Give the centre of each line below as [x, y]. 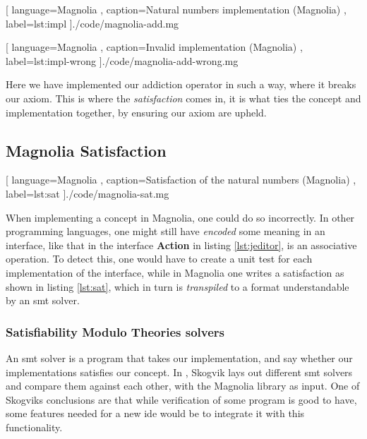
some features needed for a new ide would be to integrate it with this [155, 413]
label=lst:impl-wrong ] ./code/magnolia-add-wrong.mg [122, 60]
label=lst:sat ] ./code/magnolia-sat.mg [88, 193]
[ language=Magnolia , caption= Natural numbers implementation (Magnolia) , [176, 9]
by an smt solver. [43, 300]
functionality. [34, 427]
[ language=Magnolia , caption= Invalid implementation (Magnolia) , [154, 47]
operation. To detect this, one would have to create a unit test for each [159, 259]
